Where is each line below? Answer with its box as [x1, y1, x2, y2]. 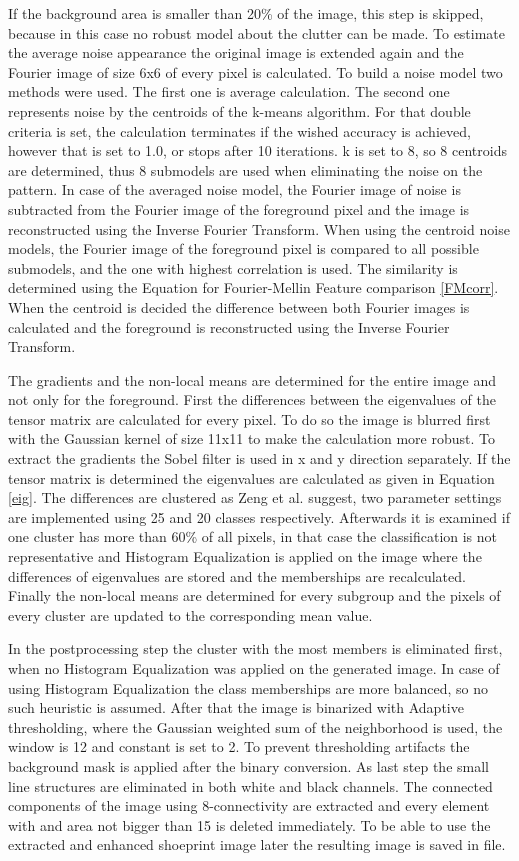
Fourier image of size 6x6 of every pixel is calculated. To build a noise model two [8, 61, 503, 82]
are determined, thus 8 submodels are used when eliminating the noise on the [8, 159, 483, 180]
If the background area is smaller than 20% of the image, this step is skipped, [8, 3, 484, 23]
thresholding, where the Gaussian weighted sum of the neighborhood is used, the [8, 716, 503, 737]
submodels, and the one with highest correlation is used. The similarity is [8, 257, 458, 278]
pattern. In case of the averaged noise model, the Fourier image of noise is [8, 179, 461, 200]
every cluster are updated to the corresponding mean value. [8, 604, 373, 625]
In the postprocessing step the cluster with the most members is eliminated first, [8, 638, 503, 659]
